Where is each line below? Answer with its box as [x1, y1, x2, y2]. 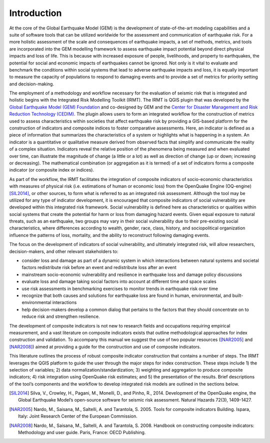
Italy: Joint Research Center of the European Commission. [18, 413, 137, 419]
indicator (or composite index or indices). [9, 167, 94, 173]
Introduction [9, 7, 62, 18]
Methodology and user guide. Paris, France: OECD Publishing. [18, 429, 146, 435]
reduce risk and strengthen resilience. [21, 313, 100, 319]
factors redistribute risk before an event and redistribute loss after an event [21, 264, 177, 270]
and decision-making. [9, 80, 54, 87]
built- [232, 292, 243, 298]
